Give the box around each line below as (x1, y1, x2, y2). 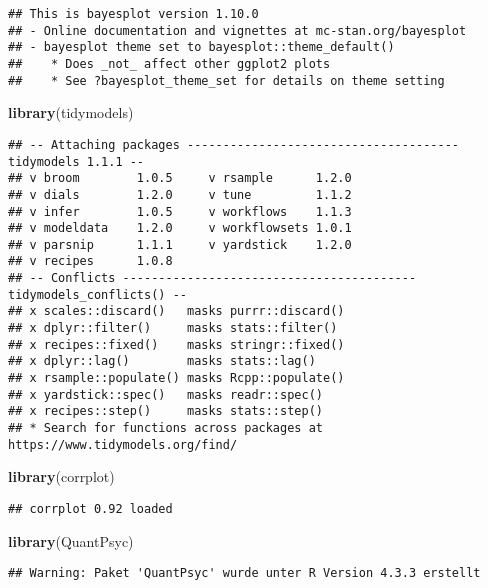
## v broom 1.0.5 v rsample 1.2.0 (8, 171, 352, 186)
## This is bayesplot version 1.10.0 (8, 7, 259, 21)
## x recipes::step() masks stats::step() (8, 404, 323, 419)
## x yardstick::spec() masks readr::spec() (8, 387, 323, 402)
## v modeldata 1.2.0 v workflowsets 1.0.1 (8, 221, 352, 236)
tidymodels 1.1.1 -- (8, 154, 145, 169)
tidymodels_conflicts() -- (8, 287, 187, 302)
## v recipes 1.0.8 (8, 254, 173, 269)
